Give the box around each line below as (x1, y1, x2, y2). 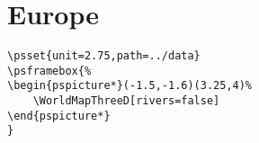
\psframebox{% (7, 64, 92, 77)
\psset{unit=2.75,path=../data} (7, 49, 201, 63)
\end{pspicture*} (7, 109, 111, 122)
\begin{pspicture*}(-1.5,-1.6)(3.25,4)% (7, 79, 253, 93)
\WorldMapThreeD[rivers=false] (32, 94, 220, 108)
